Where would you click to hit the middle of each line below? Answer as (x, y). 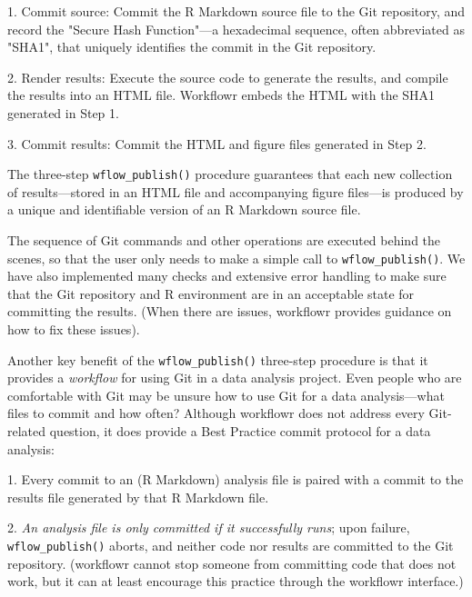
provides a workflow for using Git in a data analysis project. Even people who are (235, 378)
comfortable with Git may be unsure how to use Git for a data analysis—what (226, 395)
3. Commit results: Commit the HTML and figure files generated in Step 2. (217, 143)
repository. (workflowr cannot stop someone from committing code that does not (232, 563)
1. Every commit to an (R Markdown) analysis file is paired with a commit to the (236, 479)
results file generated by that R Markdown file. (138, 497)
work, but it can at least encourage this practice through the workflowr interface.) (236, 581)
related (27, 431)
